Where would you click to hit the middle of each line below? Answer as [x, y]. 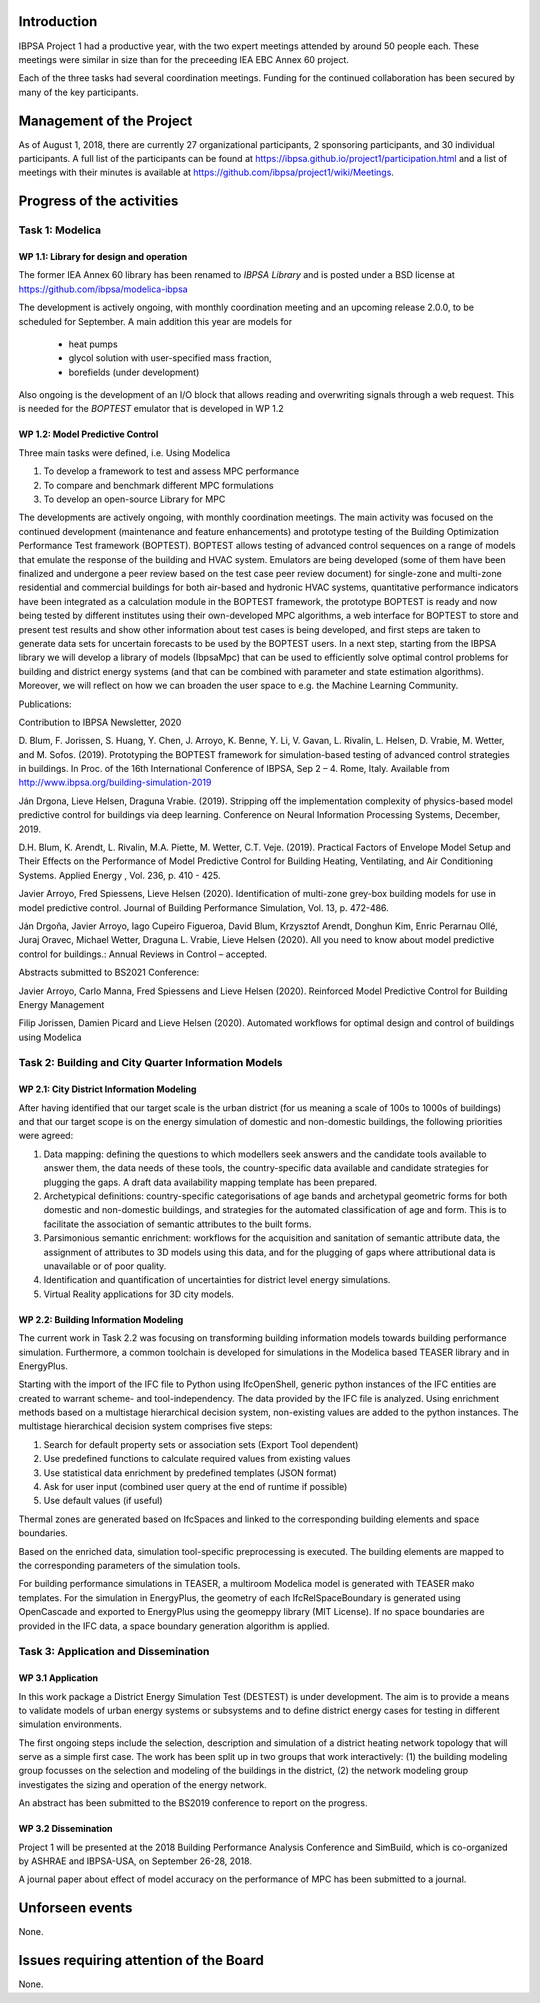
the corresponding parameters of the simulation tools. [129, 1565]
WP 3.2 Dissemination [66, 1829]
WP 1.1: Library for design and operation [103, 256]
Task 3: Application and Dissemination [114, 1652]
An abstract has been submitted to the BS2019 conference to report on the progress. [193, 1803]
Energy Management [61, 1004]
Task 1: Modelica [60, 230]
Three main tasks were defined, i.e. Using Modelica [124, 452]
